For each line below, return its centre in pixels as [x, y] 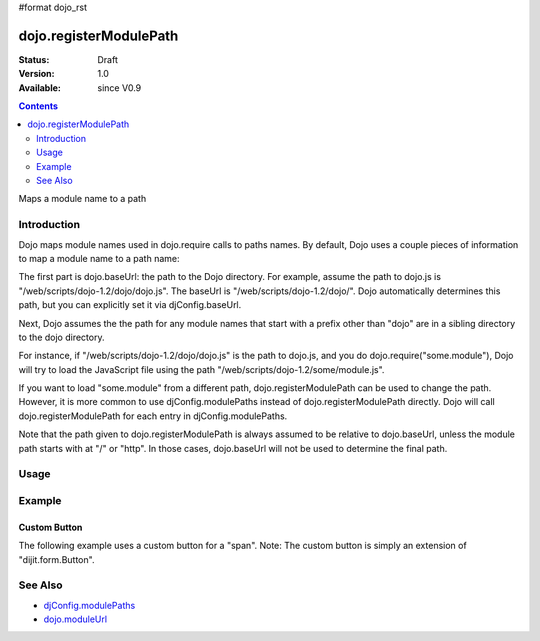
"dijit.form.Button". [56, 559]
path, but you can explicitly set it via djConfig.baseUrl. [130, 305]
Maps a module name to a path [82, 199]
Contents [38, 106]
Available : [40, 87]
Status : [34, 59]
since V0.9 [119, 87]
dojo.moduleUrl [75, 619]
